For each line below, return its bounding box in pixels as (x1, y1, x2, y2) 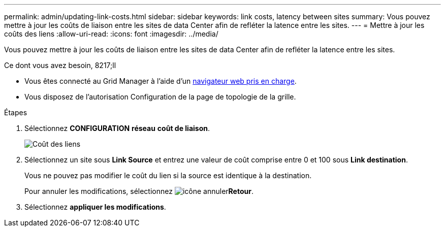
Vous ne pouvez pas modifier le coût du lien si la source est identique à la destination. (24, 171, 312, 180)
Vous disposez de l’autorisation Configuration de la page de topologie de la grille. (24, 92, 296, 101)
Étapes (4, 108, 27, 117)
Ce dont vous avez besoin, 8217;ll (4, 61, 116, 70)
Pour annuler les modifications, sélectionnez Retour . (24, 187, 253, 195)
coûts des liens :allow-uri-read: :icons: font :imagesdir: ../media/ (4, 29, 218, 38)
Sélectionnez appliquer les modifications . (24, 203, 166, 211)
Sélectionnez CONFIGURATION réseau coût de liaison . (24, 124, 210, 133)
